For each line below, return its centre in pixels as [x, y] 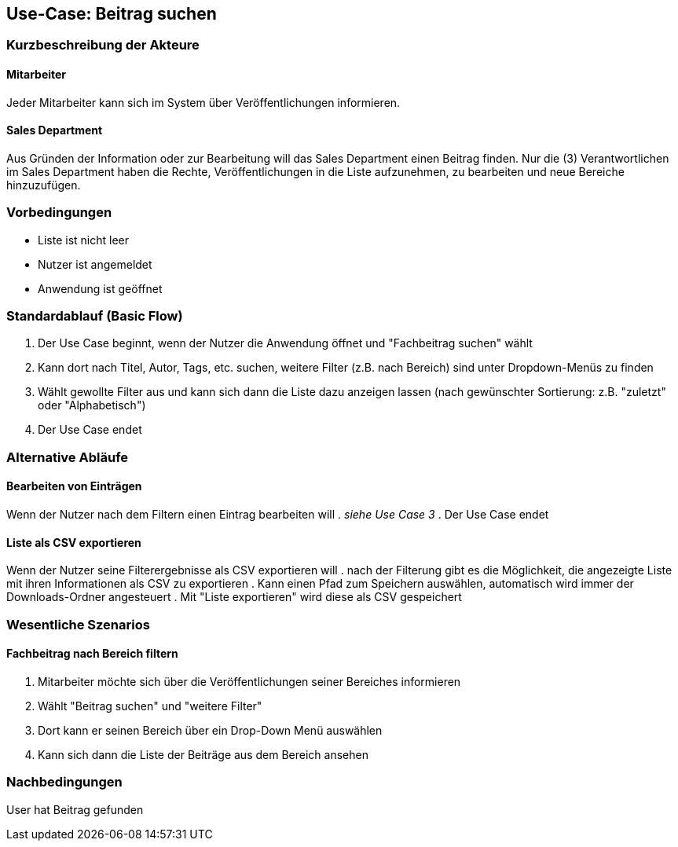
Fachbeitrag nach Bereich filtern [92, 654]
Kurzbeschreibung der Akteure [103, 45]
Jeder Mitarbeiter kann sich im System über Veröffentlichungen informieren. [203, 102]
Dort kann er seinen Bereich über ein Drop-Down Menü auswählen [210, 730]
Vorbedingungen [59, 213]
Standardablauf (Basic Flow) [95, 315]
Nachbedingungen [64, 782]
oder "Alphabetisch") [92, 405]
